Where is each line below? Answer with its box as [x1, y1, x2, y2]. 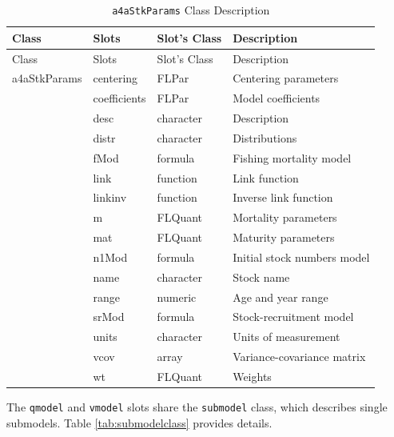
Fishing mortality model [233, 149, 352, 166]
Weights [233, 368, 272, 384]
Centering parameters [233, 70, 339, 86]
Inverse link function [233, 189, 333, 206]
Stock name [233, 268, 290, 285]
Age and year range [233, 288, 328, 305]
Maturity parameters [233, 229, 335, 246]
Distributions [233, 129, 297, 146]
